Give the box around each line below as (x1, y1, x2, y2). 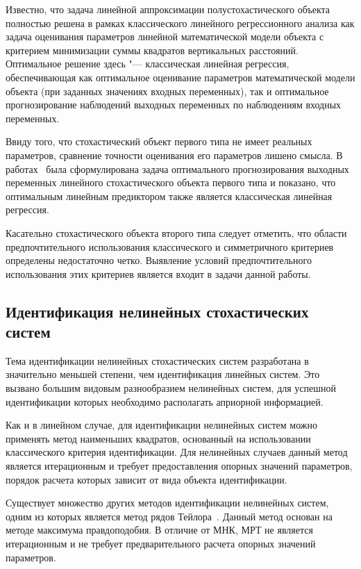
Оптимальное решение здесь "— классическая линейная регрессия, (6, 56, 289, 71)
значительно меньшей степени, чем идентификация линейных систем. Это (6, 367, 320, 381)
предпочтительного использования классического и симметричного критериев (6, 239, 334, 254)
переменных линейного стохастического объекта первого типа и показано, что (6, 175, 336, 190)
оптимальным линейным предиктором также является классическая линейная (6, 188, 333, 203)
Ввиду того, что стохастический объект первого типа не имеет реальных (6, 134, 312, 149)
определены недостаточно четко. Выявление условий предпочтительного (6, 253, 312, 267)
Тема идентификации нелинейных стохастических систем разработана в (6, 353, 309, 368)
